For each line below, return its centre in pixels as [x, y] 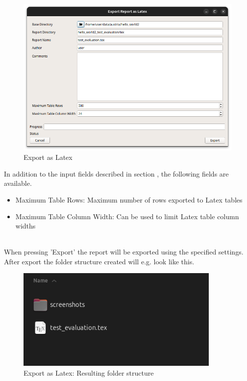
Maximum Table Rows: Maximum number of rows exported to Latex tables [129, 199]
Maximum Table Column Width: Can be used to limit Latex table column [127, 216]
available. [18, 183]
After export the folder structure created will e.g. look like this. [99, 261]
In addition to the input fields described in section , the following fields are [116, 173]
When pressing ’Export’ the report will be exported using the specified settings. [124, 252]
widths [25, 226]
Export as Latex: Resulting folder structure [89, 373]
